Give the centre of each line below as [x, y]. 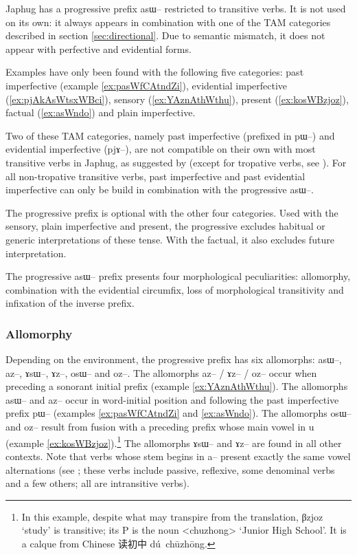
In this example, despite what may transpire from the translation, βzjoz [172, 516]
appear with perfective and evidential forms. [99, 48]
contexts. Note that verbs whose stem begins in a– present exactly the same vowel [178, 456]
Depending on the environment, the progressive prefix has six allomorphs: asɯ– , [174, 359]
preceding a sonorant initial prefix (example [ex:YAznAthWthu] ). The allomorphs [177, 386]
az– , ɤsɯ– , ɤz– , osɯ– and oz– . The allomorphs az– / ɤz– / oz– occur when [161, 372]
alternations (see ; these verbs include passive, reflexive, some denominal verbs [170, 469]
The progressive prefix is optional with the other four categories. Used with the [172, 212]
